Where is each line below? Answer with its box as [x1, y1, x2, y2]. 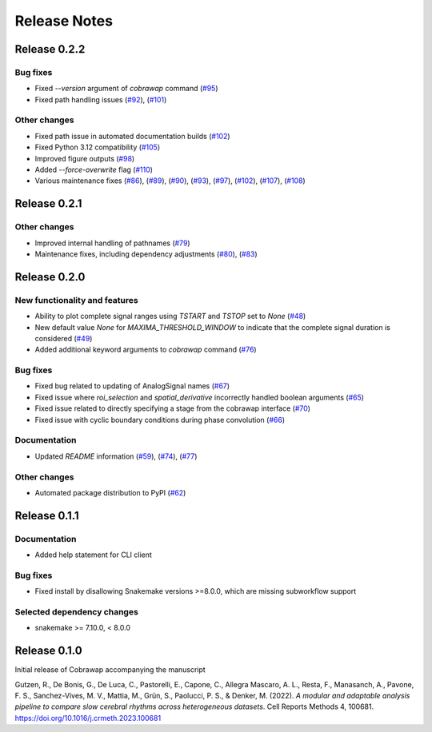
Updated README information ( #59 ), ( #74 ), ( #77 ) [34, 452, 198, 461]
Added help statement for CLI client [34, 550, 152, 559]
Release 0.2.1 [14, 197, 82, 211]
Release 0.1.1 [14, 508, 79, 523]
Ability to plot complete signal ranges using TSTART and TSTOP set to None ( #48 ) [34, 312, 306, 321]
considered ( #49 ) [34, 333, 93, 343]
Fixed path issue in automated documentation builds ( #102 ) [34, 131, 231, 141]
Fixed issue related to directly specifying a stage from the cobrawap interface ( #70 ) [34, 404, 311, 413]
